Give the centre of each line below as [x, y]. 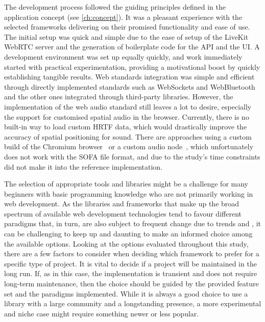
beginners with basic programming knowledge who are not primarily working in [129, 193]
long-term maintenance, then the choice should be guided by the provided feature [131, 284]
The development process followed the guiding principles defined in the [115, 7]
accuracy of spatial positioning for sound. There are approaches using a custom [128, 136]
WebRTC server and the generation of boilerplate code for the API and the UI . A [132, 47]
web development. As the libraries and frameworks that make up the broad [122, 204]
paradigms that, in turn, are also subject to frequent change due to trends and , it [132, 223]
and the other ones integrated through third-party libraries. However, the [119, 97]
